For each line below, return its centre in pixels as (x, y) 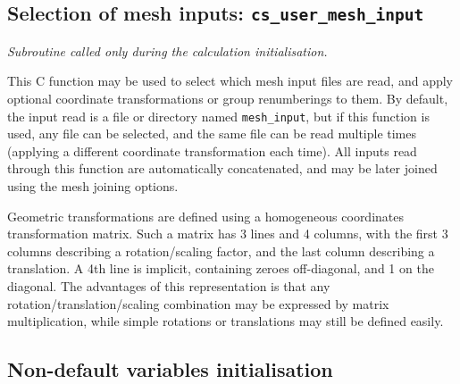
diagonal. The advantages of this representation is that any (169, 285)
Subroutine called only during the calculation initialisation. (167, 50)
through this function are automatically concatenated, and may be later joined (222, 168)
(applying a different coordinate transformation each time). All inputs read (212, 150)
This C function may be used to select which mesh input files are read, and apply (230, 81)
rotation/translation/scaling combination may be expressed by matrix (198, 303)
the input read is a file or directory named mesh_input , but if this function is (218, 116)
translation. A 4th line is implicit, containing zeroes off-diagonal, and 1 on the (221, 268)
